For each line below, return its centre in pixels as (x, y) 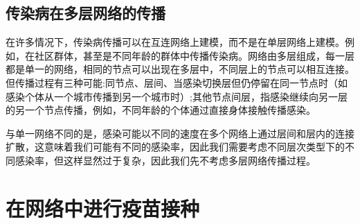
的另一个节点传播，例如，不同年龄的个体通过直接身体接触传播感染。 (161, 110)
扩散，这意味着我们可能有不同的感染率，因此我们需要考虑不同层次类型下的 (175, 147)
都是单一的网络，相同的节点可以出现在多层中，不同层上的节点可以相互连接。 (180, 69)
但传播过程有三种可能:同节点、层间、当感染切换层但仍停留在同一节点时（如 (177, 82)
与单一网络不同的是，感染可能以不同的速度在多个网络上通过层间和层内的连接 (180, 133)
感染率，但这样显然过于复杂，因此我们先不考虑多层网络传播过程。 (165, 160)
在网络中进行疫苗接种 (103, 208)
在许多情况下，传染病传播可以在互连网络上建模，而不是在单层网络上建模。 (175, 42)
